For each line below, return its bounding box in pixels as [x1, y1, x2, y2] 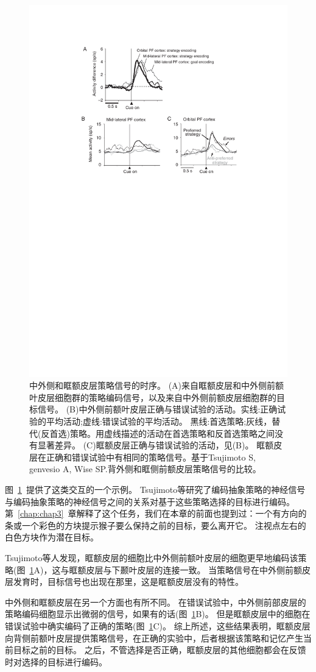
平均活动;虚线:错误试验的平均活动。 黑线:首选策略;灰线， [46, 415, 272, 428]
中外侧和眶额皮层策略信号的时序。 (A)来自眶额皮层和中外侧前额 [29, 379, 284, 392]
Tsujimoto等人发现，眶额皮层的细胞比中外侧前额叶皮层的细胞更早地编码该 [5, 551, 298, 564]
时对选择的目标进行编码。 [5, 655, 107, 668]
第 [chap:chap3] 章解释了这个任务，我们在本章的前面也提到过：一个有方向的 [5, 507, 307, 520]
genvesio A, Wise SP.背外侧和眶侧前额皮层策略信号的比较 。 [29, 462, 261, 475]
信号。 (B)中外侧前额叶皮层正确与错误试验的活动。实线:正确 [37, 403, 278, 416]
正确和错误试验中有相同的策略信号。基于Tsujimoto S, [46, 450, 256, 463]
